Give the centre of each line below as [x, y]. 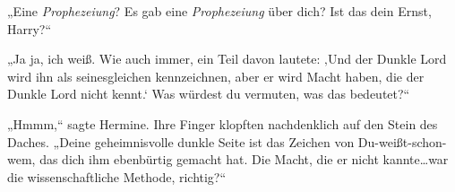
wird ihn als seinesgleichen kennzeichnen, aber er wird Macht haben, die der [216, 76]
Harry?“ [30, 28]
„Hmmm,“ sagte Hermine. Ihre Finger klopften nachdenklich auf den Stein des [223, 123]
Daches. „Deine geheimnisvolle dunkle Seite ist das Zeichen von [181, 141]
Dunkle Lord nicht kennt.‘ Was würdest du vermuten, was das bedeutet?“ [209, 94]
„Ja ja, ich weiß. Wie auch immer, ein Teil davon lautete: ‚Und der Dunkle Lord [227, 59]
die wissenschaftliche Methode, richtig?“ [117, 176]
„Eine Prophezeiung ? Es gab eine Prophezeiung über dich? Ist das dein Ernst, [219, 11]
